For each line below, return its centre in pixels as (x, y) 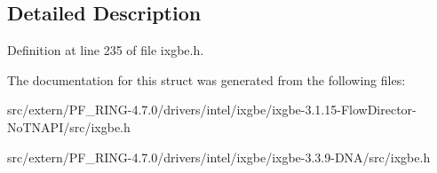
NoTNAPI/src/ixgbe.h (69, 126)
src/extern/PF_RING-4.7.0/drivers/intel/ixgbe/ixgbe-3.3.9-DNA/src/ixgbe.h (219, 157)
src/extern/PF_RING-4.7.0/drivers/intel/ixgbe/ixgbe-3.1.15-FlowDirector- (212, 110)
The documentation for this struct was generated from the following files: (207, 79)
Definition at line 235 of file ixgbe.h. (106, 50)
